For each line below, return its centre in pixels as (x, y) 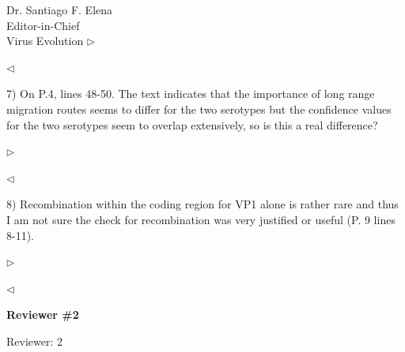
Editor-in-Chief (43, 25)
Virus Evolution (45, 41)
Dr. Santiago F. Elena (60, 9)
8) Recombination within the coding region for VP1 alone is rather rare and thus (202, 204)
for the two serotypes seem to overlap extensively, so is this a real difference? (192, 124)
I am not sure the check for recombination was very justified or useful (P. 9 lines (201, 219)
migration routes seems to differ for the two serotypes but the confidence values (199, 109)
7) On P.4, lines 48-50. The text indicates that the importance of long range (191, 94)
